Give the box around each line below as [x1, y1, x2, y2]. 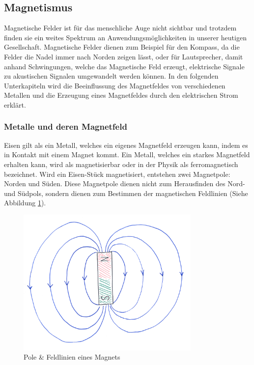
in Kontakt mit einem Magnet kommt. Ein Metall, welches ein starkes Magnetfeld [4, 149, 250, 160]
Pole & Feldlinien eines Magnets [24, 352, 120, 362]
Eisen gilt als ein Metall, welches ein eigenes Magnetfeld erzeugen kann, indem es [4, 140, 248, 150]
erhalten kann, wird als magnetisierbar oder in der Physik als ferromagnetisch [4, 159, 238, 169]
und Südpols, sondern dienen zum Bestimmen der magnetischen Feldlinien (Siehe [4, 188, 248, 198]
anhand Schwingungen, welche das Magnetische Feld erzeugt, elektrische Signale [4, 61, 245, 71]
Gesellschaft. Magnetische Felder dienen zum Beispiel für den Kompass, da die [4, 42, 240, 52]
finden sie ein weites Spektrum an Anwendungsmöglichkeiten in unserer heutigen [4, 32, 247, 42]
